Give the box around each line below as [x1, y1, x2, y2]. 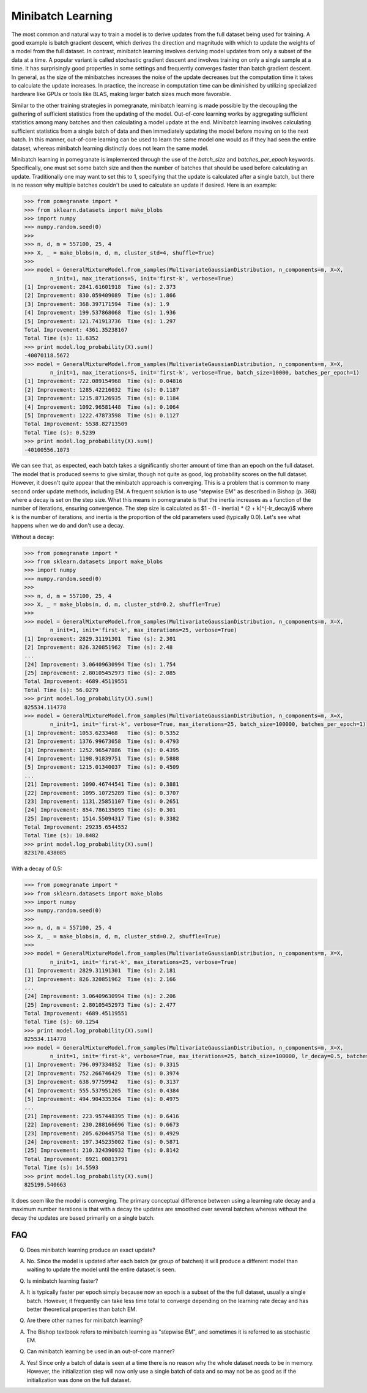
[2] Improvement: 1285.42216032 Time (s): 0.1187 [24, 386, 180, 393]
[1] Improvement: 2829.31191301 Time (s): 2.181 [24, 967, 176, 974]
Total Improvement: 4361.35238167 [24, 326, 128, 334]
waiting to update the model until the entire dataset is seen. [26, 1266, 176, 1273]
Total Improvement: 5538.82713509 [24, 420, 128, 428]
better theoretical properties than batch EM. [26, 1305, 137, 1313]
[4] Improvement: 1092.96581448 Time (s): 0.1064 [24, 403, 180, 410]
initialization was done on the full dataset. [26, 1376, 132, 1383]
